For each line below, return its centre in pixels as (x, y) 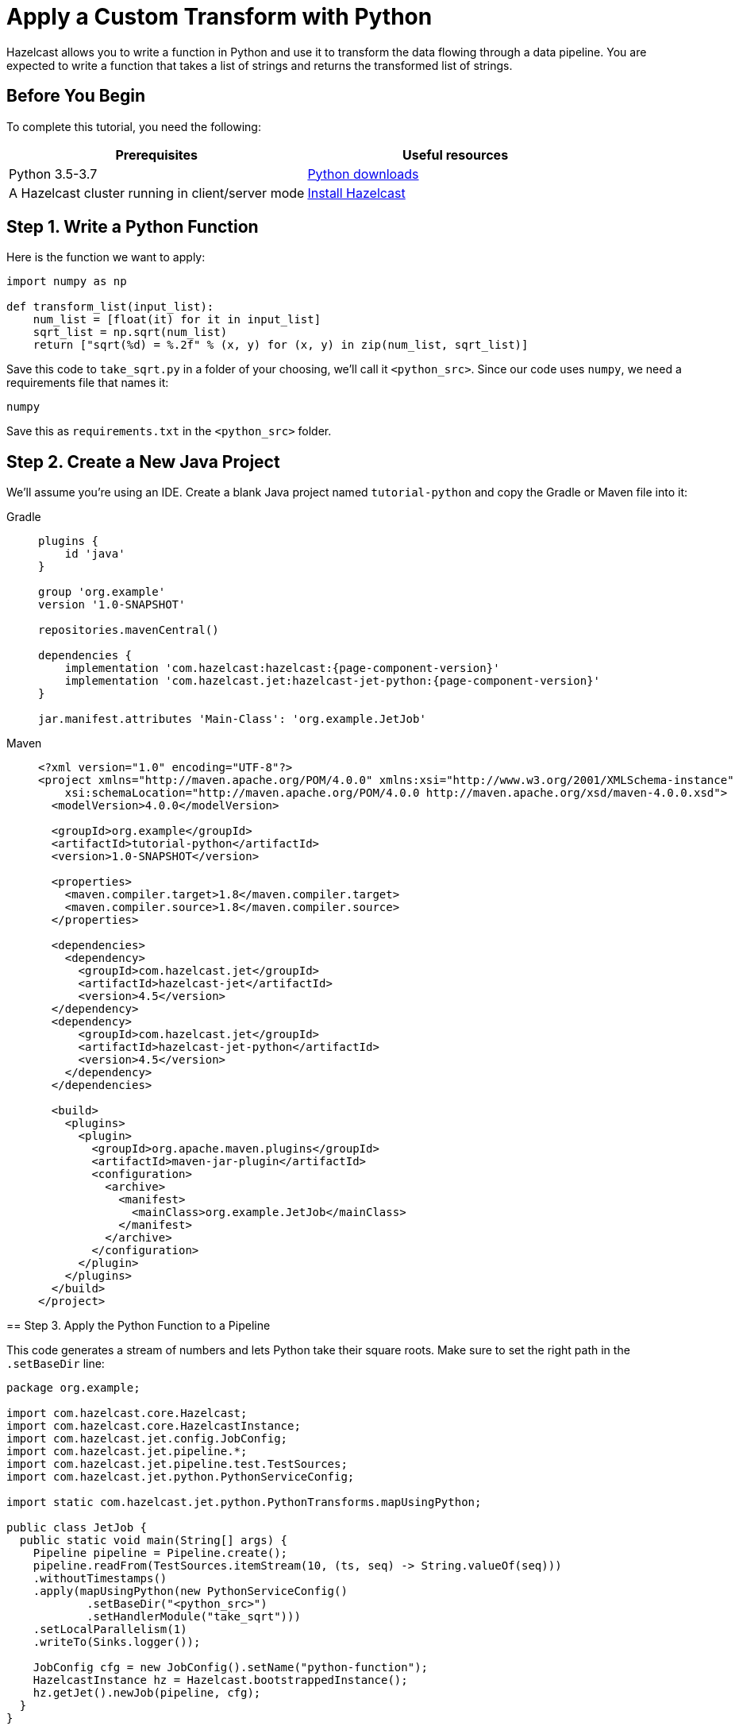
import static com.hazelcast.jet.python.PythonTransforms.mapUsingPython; (244, 1502)
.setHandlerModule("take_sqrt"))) (194, 1617)
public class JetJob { (77, 1528)
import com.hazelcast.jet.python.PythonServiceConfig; (181, 1477)
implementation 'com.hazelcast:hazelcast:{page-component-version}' (282, 668)
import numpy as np (67, 282)
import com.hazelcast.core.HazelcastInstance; (154, 1426)
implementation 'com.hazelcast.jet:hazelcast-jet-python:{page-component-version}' (333, 681)
